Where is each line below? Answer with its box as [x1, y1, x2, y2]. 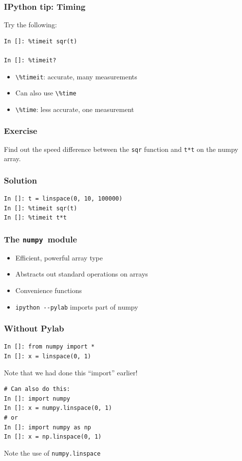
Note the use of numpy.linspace [4, 447, 101, 458]
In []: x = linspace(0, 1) [4, 353, 91, 360]
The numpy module [4, 233, 77, 245]
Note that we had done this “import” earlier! [4, 367, 138, 377]
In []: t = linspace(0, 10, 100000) [4, 195, 123, 203]
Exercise [4, 125, 37, 137]
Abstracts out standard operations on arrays [15, 269, 148, 279]
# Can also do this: [4, 386, 71, 393]
